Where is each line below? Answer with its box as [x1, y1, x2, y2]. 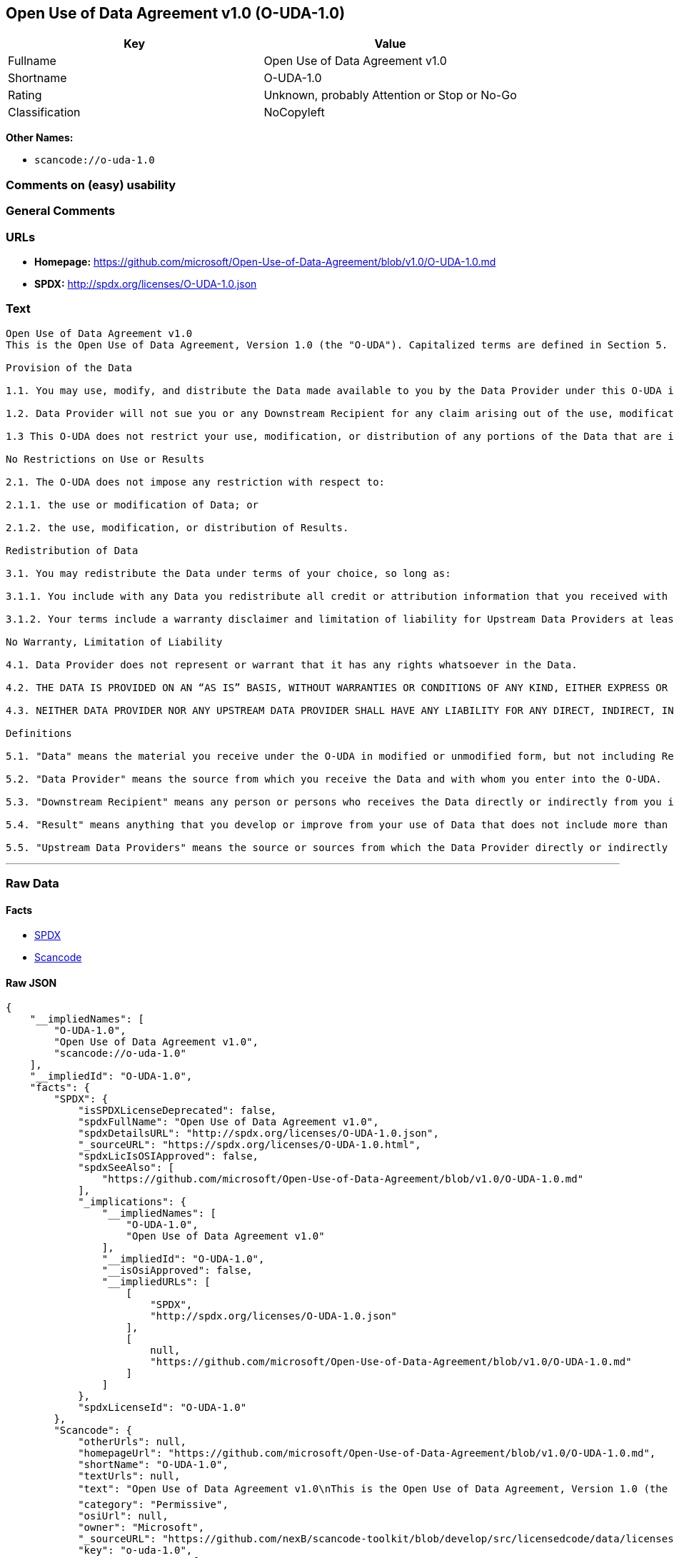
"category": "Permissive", [78, 1499, 228, 1511]
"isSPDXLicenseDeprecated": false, [78, 1105, 277, 1117]
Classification [8, 105, 81, 120]
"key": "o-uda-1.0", [78, 1544, 193, 1557]
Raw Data [6, 876, 59, 891]
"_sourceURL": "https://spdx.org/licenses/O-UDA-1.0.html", [78, 1139, 421, 1151]
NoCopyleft [263, 105, 325, 120]
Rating [8, 88, 42, 103]
